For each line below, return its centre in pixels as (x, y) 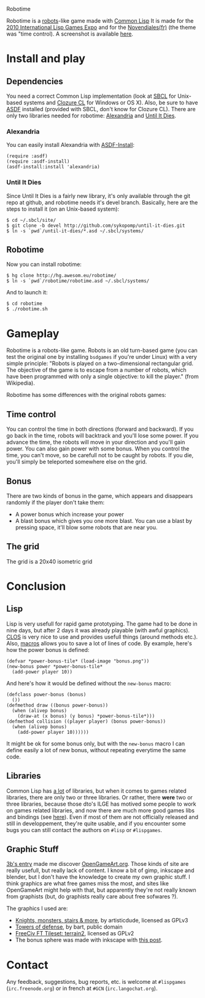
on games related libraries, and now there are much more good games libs (101, 810)
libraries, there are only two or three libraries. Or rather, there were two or (100, 797)
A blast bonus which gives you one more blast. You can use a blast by (103, 521)
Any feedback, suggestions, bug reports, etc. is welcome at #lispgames (96, 982)
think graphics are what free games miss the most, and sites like (87, 884)
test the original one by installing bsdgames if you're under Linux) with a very (102, 357)
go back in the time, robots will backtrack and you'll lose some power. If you (102, 436)
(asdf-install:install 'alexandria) (53, 167)
